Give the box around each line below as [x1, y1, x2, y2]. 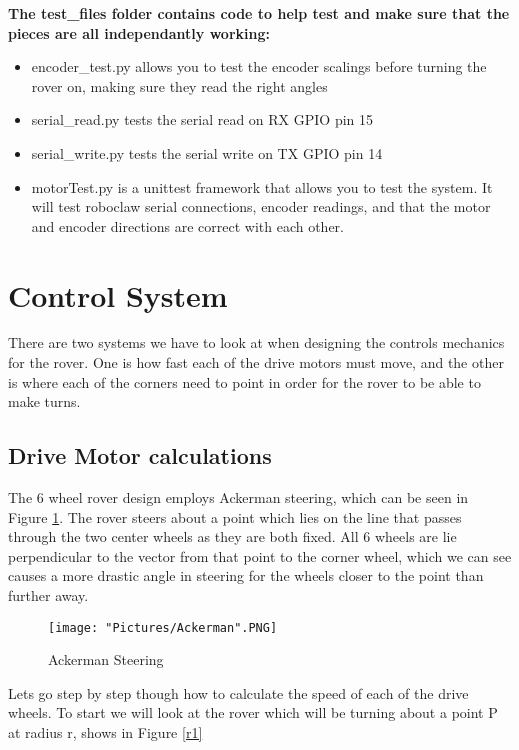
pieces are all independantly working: [8, 22, 270, 43]
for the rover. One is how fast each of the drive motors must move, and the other [8, 352, 504, 373]
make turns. [8, 391, 81, 412]
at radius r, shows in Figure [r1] [8, 722, 203, 743]
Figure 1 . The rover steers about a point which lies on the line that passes [8, 506, 462, 527]
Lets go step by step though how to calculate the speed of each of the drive [8, 682, 469, 703]
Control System [8, 274, 228, 315]
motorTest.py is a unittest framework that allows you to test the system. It [31, 176, 493, 197]
